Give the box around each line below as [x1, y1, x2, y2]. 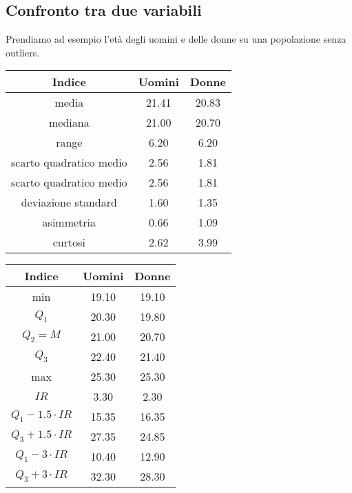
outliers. [6, 45, 40, 59]
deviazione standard [21, 194, 117, 211]
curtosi [52, 234, 85, 251]
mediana [48, 114, 90, 131]
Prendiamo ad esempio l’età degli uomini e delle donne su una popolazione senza [6, 32, 346, 46]
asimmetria [42, 214, 96, 231]
